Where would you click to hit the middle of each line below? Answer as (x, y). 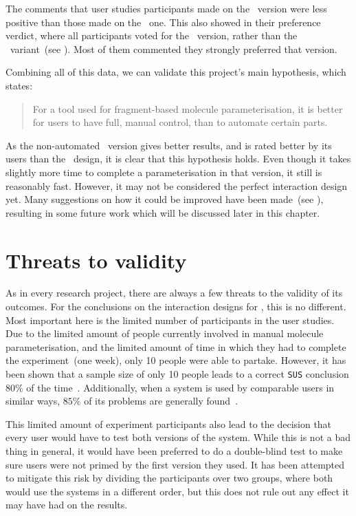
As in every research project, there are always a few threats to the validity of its (174, 293)
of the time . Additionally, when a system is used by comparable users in (180, 387)
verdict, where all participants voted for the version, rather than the (152, 35)
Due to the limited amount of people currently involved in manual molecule (165, 333)
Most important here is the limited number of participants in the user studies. (170, 320)
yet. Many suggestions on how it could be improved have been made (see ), (165, 199)
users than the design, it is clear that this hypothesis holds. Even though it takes (178, 159)
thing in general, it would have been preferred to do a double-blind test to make (174, 451)
